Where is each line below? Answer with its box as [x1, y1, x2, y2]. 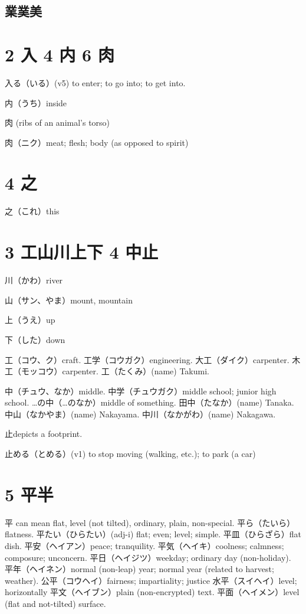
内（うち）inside [5, 96, 67, 109]
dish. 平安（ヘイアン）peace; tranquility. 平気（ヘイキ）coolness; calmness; [5, 539, 284, 551]
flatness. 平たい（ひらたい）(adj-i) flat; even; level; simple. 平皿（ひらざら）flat [5, 528, 302, 540]
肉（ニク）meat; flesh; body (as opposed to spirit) [5, 136, 189, 148]
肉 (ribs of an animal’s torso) [5, 116, 110, 129]
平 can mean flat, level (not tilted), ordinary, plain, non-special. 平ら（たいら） [5, 516, 295, 528]
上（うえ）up [5, 313, 55, 326]
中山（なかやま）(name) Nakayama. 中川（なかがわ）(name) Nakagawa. [5, 407, 276, 420]
